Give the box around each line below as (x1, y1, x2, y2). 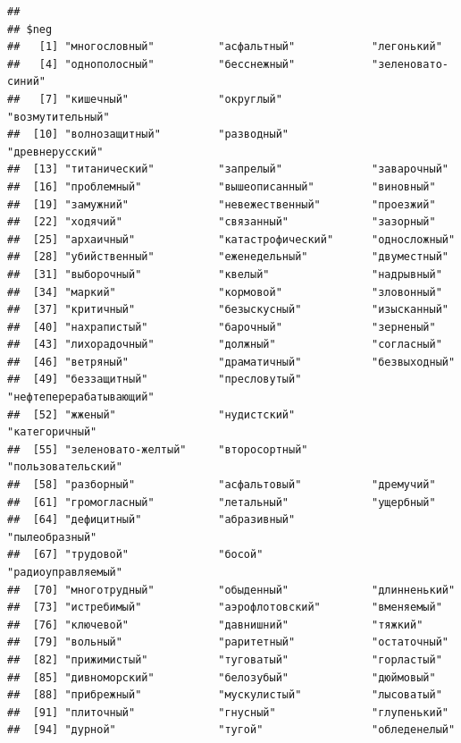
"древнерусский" (7, 145, 104, 158)
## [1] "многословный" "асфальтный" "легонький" (7, 40, 442, 54)
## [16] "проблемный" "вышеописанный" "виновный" (7, 180, 436, 193)
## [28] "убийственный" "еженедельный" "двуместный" (7, 250, 448, 264)
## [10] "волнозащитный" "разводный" (7, 128, 289, 141)
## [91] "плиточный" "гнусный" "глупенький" (7, 705, 448, 719)
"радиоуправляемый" (7, 566, 122, 578)
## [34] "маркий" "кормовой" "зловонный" (7, 285, 442, 299)
